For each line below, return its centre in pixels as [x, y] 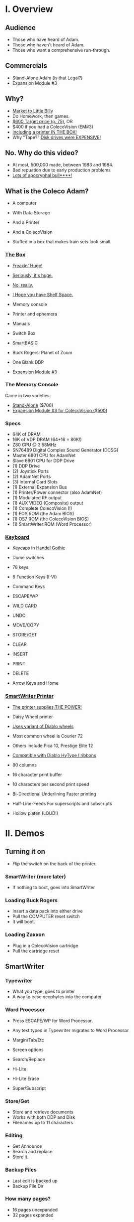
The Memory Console [32, 385]
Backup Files [21, 1170]
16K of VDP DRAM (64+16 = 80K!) [47, 440]
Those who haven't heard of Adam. [48, 45]
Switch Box [24, 333]
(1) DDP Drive [26, 466]
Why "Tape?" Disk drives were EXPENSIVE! [57, 137]
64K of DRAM [26, 434]
